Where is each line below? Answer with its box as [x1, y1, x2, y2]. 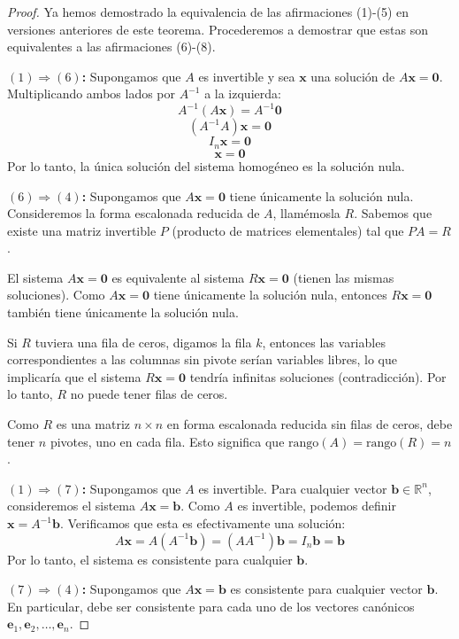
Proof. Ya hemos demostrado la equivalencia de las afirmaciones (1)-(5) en [7, 3, 409, 20]
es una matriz [56, 415, 131, 433]
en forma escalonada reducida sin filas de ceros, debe [166, 415, 453, 433]
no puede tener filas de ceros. [70, 385, 228, 403]
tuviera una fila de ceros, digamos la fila [34, 332, 252, 351]
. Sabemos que [354, 204, 432, 222]
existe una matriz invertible [7, 221, 157, 239]
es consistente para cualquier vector [230, 580, 423, 598]
